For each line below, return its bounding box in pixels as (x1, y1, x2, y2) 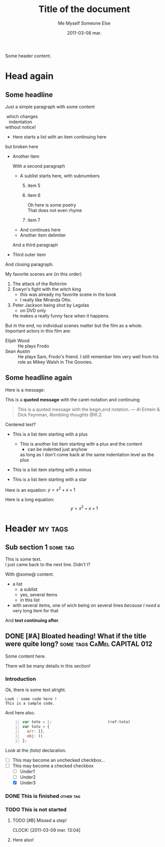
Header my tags (5, 523, 69, 535)
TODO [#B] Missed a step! (12, 817, 67, 823)
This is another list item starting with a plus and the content (20, 441, 142, 447)
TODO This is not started (5, 806, 67, 813)
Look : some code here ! (5, 697, 57, 702)
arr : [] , (27, 728, 45, 734)
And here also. (5, 710, 36, 716)
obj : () (27, 733, 43, 738)
